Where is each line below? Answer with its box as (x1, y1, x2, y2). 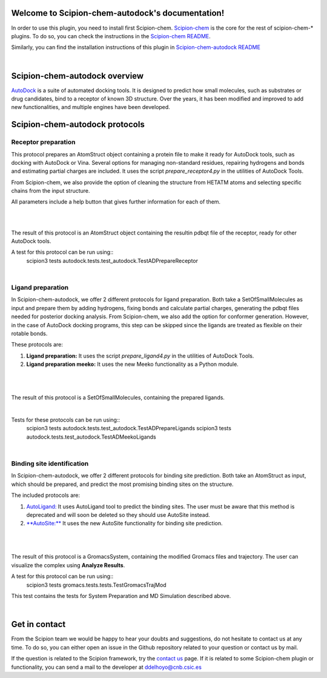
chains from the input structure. (11, 187, 90, 194)
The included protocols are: (11, 491, 81, 499)
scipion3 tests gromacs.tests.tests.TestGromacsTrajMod (26, 581, 167, 588)
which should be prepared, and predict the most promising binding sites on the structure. (11, 480, 234, 488)
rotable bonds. (11, 330, 48, 337)
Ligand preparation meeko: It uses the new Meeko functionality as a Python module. (26, 361, 239, 368)
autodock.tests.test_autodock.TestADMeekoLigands (26, 433, 157, 440)
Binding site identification (11, 459, 89, 468)
